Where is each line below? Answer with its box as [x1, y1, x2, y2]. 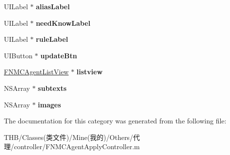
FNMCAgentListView [4, 67, 69, 77]
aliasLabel [35, 1, 70, 11]
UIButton [4, 50, 33, 60]
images [38, 99, 61, 109]
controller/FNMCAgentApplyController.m [14, 141, 140, 152]
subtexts [38, 83, 67, 93]
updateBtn [40, 50, 77, 60]
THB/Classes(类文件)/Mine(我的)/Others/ [4, 132, 133, 142]
